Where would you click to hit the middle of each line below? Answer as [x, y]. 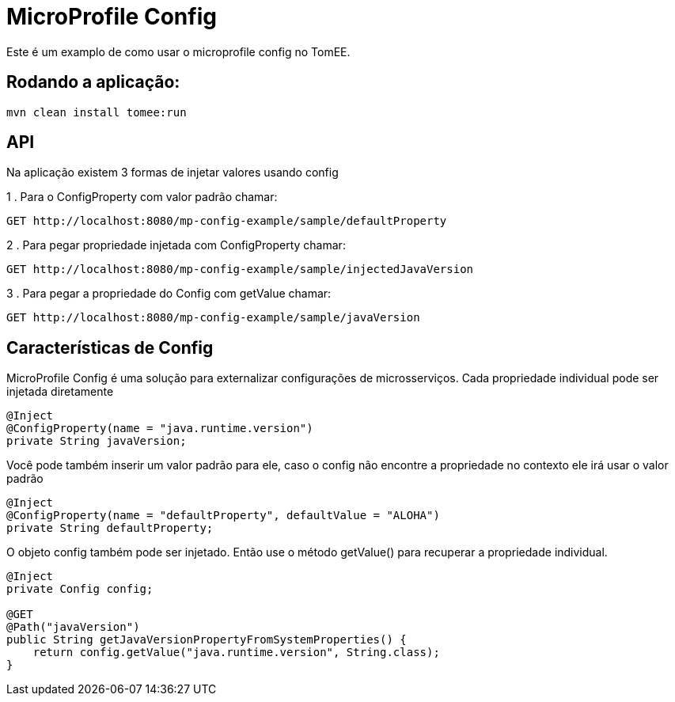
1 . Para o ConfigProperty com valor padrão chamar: [142, 197]
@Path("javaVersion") [73, 627]
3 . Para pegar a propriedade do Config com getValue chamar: [169, 294]
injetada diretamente [60, 392]
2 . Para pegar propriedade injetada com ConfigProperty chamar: [176, 245]
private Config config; [80, 589]
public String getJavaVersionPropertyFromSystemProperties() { [207, 640]
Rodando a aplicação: [93, 82]
